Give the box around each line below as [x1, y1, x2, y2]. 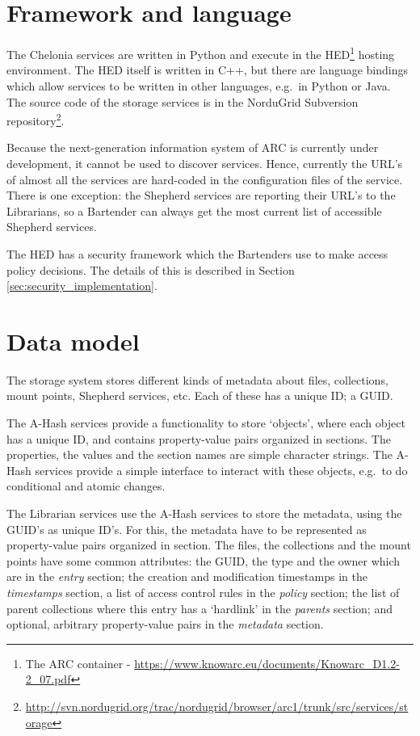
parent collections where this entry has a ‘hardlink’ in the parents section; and [6, 599, 393, 616]
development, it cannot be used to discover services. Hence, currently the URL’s [6, 155, 403, 171]
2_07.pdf [25, 671, 71, 688]
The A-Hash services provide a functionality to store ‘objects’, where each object [6, 414, 406, 431]
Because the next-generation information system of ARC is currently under [6, 139, 379, 156]
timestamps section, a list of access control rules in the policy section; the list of [6, 584, 400, 600]
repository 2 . [6, 110, 65, 128]
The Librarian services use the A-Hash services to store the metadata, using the [6, 505, 402, 522]
